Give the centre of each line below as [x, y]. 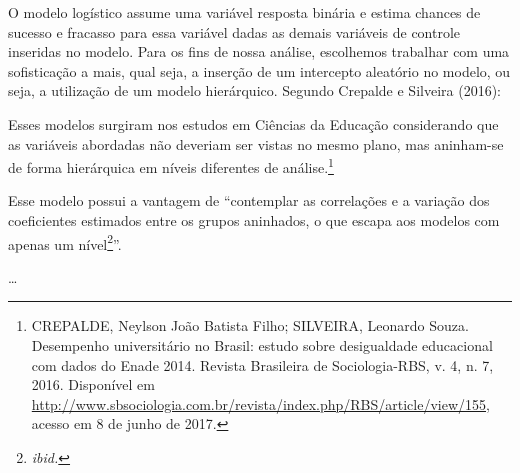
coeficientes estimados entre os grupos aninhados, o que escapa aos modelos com [254, 220]
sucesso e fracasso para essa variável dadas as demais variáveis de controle [234, 31]
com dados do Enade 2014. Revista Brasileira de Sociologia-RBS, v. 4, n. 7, [262, 364]
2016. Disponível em [93, 384]
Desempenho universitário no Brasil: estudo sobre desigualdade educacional [262, 345]
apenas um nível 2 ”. [65, 242]
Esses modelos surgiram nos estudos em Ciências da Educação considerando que [253, 123]
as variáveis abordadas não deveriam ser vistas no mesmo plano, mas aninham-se [256, 143]
